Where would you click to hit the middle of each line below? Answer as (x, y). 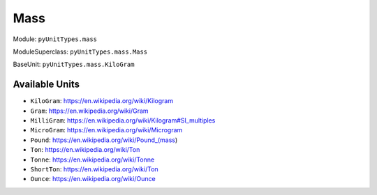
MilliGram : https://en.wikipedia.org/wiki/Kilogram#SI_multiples (123, 120)
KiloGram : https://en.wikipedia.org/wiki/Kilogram (102, 101)
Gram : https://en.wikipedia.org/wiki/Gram (90, 111)
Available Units (46, 85)
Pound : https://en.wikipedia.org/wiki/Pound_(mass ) (104, 140)
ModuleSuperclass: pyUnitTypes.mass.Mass (80, 52)
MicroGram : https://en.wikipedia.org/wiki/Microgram (106, 130)
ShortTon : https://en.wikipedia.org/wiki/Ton (94, 169)
